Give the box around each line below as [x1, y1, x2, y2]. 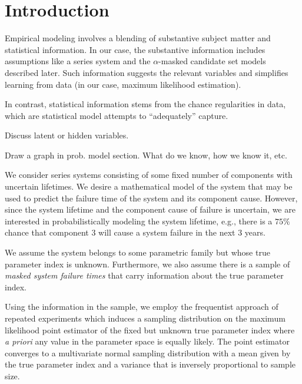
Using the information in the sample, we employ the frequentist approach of [5, 300, 278, 313]
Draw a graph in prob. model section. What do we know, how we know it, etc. [5, 148, 287, 161]
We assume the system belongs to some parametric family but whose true [5, 246, 270, 259]
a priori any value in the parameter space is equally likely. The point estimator [5, 335, 290, 347]
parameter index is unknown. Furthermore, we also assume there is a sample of [5, 257, 290, 270]
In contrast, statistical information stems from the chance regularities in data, [5, 98, 286, 110]
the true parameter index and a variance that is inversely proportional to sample [5, 358, 296, 370]
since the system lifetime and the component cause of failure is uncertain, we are [5, 203, 296, 216]
